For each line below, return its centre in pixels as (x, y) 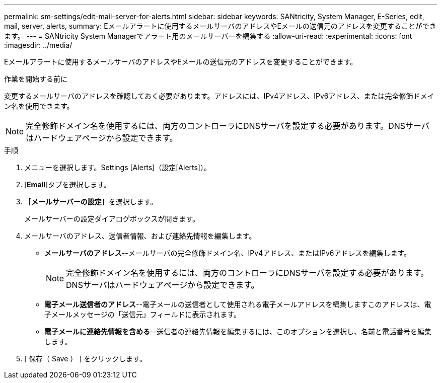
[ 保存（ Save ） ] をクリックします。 (85, 359)
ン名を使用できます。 (39, 106)
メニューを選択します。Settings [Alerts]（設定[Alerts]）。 (118, 167)
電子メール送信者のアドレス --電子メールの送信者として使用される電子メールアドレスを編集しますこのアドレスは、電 (238, 304)
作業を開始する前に (36, 79)
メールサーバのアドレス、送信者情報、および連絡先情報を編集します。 (140, 236)
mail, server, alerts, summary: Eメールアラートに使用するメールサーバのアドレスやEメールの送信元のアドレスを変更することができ (220, 26)
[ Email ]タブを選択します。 (67, 184)
